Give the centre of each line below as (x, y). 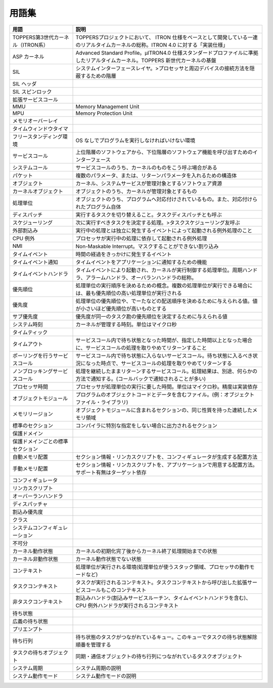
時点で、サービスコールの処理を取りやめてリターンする (167, 363)
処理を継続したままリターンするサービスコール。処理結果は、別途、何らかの (167, 371)
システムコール (30, 167)
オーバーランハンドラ (38, 496)
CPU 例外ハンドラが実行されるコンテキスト (127, 606)
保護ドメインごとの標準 (40, 441)
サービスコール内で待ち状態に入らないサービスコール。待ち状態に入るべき (164, 356)
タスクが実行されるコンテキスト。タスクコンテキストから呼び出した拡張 (162, 582)
